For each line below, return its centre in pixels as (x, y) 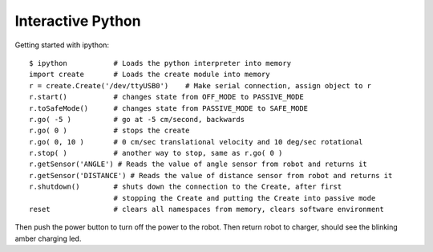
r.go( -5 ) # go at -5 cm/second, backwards (137, 119)
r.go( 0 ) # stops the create (109, 131)
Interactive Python (78, 21)
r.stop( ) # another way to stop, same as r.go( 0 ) (156, 153)
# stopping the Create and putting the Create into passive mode (245, 198)
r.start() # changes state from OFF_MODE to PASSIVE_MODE (166, 97)
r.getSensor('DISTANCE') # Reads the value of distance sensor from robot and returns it (211, 175)
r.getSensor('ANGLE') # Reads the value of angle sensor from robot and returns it (198, 164)
